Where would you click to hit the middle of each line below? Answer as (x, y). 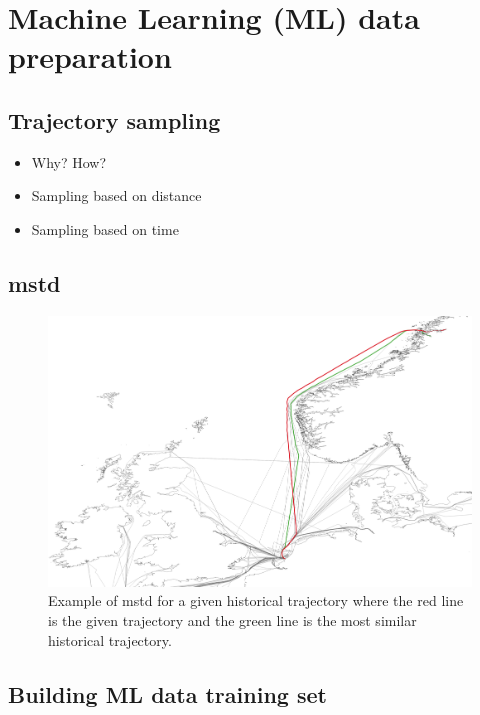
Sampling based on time (105, 228)
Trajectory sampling (114, 119)
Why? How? (69, 161)
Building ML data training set (167, 693)
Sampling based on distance (116, 195)
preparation (90, 56)
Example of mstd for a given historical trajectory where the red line (256, 600)
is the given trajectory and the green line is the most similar (232, 619)
